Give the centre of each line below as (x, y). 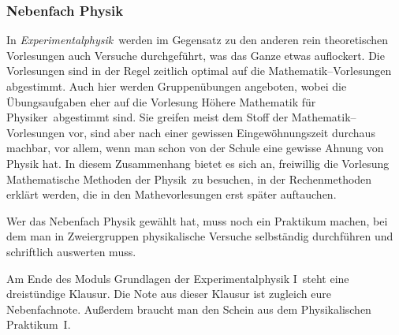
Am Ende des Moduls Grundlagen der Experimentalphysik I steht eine (178, 278)
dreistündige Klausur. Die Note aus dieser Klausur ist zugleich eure (169, 294)
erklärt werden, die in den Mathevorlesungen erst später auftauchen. (172, 194)
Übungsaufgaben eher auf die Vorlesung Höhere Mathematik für (161, 101)
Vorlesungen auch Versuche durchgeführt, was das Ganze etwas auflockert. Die (196, 55)
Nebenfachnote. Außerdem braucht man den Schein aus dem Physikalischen (189, 309)
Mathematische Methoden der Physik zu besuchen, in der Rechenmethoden (189, 179)
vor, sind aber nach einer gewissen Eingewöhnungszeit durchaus (222, 132)
